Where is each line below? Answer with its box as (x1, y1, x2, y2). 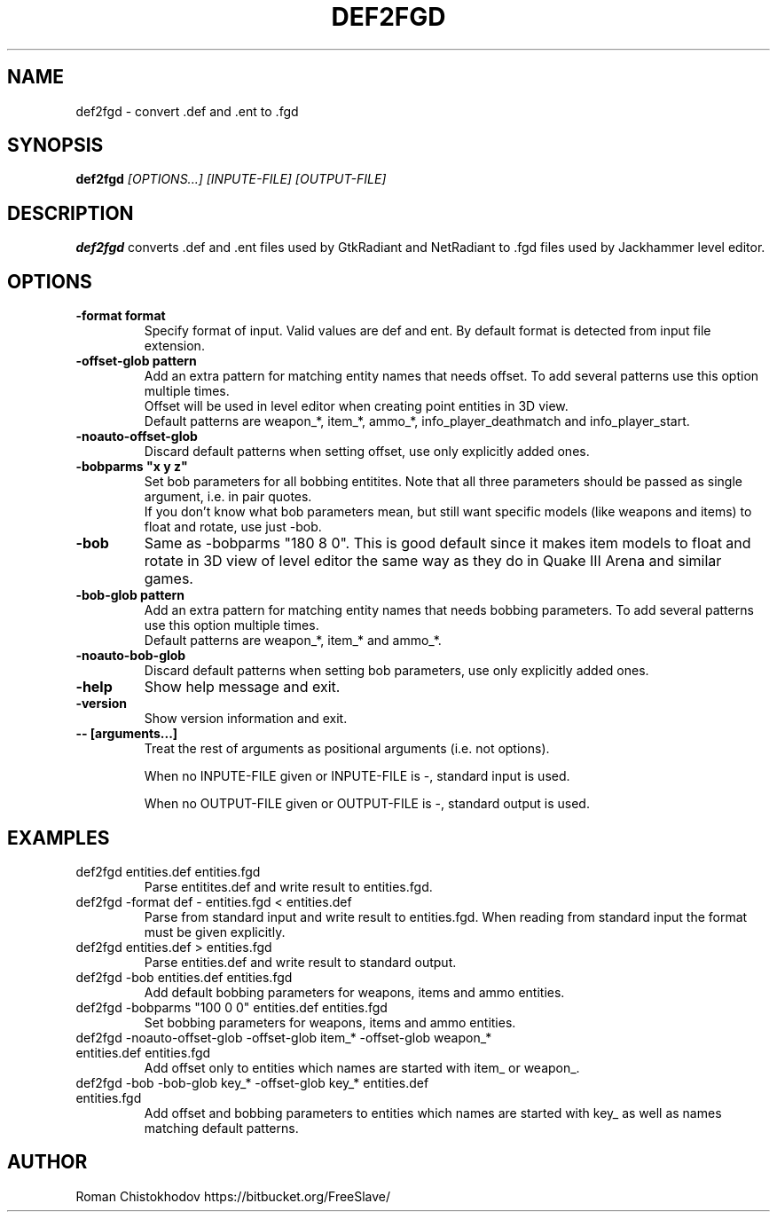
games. (144, 570, 193, 588)
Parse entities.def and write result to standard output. (144, 954, 457, 970)
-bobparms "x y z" (75, 459, 188, 475)
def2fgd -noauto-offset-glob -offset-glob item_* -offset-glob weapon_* (75, 1029, 492, 1045)
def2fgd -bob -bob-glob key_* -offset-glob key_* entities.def (75, 1074, 429, 1090)
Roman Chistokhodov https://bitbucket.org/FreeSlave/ (75, 1188, 391, 1204)
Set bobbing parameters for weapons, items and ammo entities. (144, 1014, 516, 1030)
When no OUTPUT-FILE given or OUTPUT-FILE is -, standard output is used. (144, 796, 590, 812)
